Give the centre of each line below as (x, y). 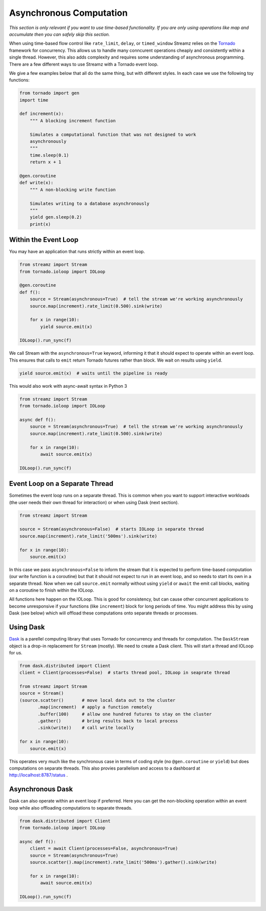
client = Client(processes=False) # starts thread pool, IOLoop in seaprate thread (125, 673)
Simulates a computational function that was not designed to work (113, 135)
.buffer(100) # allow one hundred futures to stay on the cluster (125, 714)
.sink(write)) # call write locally (86, 728)
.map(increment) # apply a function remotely (95, 707)
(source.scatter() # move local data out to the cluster (98, 700)
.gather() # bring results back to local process (108, 721)
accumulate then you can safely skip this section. (60, 34)
